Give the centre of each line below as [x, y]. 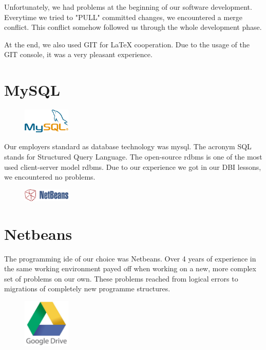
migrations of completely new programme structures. [87, 288]
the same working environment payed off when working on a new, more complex [130, 268]
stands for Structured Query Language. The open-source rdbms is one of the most [133, 157]
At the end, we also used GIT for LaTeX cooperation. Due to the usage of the [127, 44]
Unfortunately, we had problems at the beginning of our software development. [128, 7]
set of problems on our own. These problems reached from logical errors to [121, 278]
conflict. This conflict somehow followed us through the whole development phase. [133, 27]
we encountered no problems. [50, 177]
